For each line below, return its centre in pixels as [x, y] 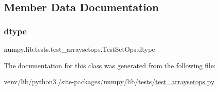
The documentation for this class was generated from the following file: [110, 65]
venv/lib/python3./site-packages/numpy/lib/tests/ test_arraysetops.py [109, 82]
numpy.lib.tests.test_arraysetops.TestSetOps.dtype [80, 49]
